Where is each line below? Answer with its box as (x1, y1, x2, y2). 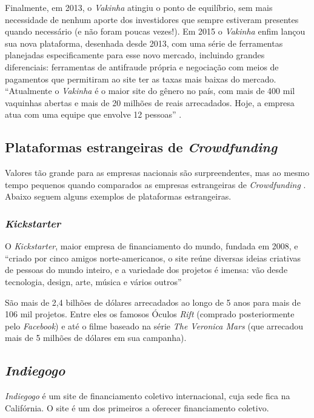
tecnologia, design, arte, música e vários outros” (5, 275, 182, 288)
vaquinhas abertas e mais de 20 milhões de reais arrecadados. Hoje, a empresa (5, 96, 295, 109)
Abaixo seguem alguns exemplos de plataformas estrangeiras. (5, 190, 232, 203)
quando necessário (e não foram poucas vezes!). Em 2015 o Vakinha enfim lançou (5, 25, 306, 38)
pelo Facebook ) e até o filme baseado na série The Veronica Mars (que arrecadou (5, 319, 303, 332)
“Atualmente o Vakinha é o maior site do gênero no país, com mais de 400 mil (5, 84, 295, 97)
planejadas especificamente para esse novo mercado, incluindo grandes (5, 49, 265, 61)
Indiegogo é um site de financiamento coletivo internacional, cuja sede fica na (5, 389, 290, 402)
